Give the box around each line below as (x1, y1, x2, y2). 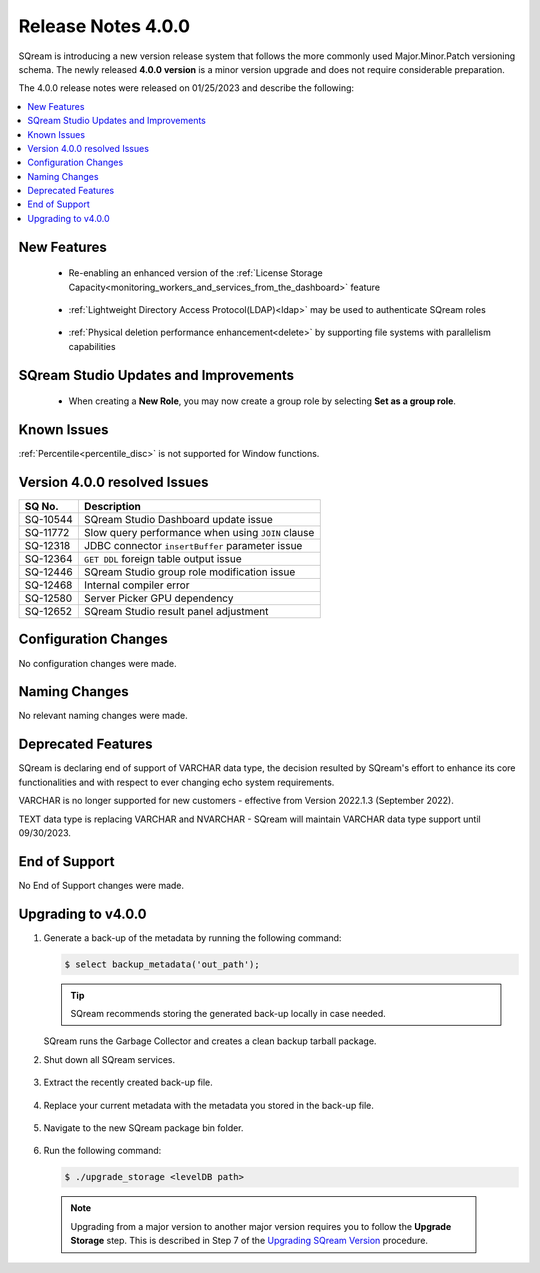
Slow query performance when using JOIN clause (83, 526, 315, 540)
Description (83, 500, 142, 514)
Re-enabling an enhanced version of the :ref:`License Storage (68, 267, 324, 279)
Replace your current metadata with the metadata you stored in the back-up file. (43, 1099, 375, 1111)
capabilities (68, 340, 116, 352)
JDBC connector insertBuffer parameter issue (83, 539, 303, 553)
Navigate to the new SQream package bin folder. (43, 1122, 244, 1134)
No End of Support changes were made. (18, 879, 185, 891)
